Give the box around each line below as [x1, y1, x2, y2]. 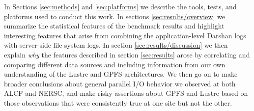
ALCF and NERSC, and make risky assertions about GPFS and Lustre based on [4, 88, 248, 98]
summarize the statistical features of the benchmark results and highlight [4, 21, 225, 31]
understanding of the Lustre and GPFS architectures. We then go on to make [4, 69, 238, 79]
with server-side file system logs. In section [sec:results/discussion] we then [4, 40, 228, 50]
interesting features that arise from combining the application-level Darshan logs [4, 30, 246, 40]
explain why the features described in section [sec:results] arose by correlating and [4, 49, 250, 59]
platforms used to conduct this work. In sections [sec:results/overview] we [4, 11, 225, 21]
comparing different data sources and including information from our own [4, 59, 226, 69]
